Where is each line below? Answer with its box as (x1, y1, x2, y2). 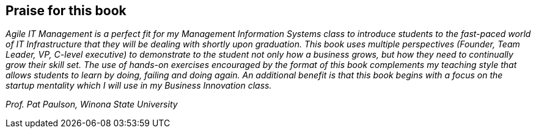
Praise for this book (6, 3, 127, 18)
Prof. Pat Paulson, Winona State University (6, 99, 178, 110)
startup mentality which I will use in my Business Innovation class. (6, 80, 272, 91)
